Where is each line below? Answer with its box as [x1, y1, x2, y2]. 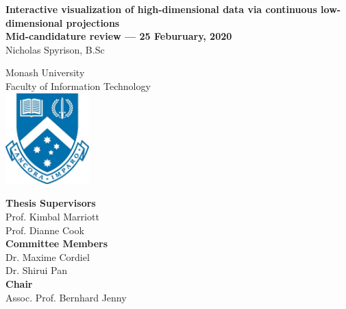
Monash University [5, 65, 85, 80]
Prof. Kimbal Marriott [5, 209, 99, 224]
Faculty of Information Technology [5, 78, 151, 93]
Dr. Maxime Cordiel [5, 249, 90, 264]
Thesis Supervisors [5, 196, 96, 210]
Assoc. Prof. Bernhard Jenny [5, 290, 127, 304]
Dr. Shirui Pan [5, 263, 67, 277]
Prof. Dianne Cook [5, 222, 84, 237]
